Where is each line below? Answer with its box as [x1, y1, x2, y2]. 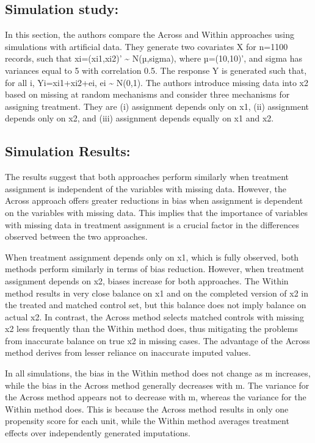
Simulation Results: [5, 142, 131, 160]
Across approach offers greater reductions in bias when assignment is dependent [5, 194, 303, 207]
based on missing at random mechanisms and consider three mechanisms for [5, 88, 290, 101]
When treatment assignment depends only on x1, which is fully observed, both [5, 250, 299, 263]
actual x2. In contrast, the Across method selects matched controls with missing [5, 310, 304, 323]
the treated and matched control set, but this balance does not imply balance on [5, 298, 306, 311]
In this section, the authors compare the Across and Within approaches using [5, 28, 294, 41]
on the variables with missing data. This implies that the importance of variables [5, 206, 308, 218]
